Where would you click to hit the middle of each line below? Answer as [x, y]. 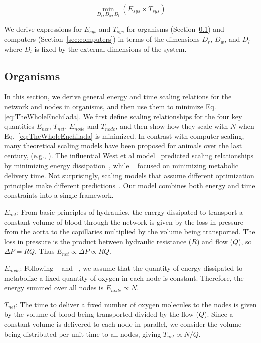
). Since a [219, 314]
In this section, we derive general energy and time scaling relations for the [118, 97]
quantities [19, 126]
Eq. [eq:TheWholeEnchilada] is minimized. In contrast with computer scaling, [124, 136]
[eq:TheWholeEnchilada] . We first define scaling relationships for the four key [123, 116]
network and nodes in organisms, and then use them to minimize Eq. [110, 107]
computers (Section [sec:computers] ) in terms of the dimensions [102, 39]
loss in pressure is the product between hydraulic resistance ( [98, 241]
